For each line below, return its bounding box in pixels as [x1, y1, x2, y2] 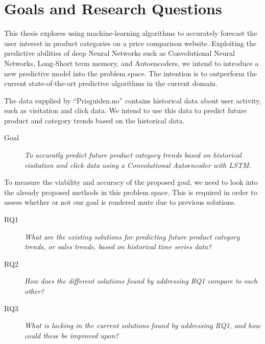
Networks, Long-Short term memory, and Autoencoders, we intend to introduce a [4, 57, 259, 68]
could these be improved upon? [25, 330, 119, 340]
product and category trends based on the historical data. [4, 115, 185, 125]
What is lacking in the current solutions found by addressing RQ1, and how [25, 320, 260, 331]
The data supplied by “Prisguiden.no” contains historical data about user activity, [4, 95, 261, 105]
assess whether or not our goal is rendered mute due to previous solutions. [4, 197, 236, 207]
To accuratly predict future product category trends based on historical [25, 149, 242, 160]
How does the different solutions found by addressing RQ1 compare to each [25, 275, 258, 286]
